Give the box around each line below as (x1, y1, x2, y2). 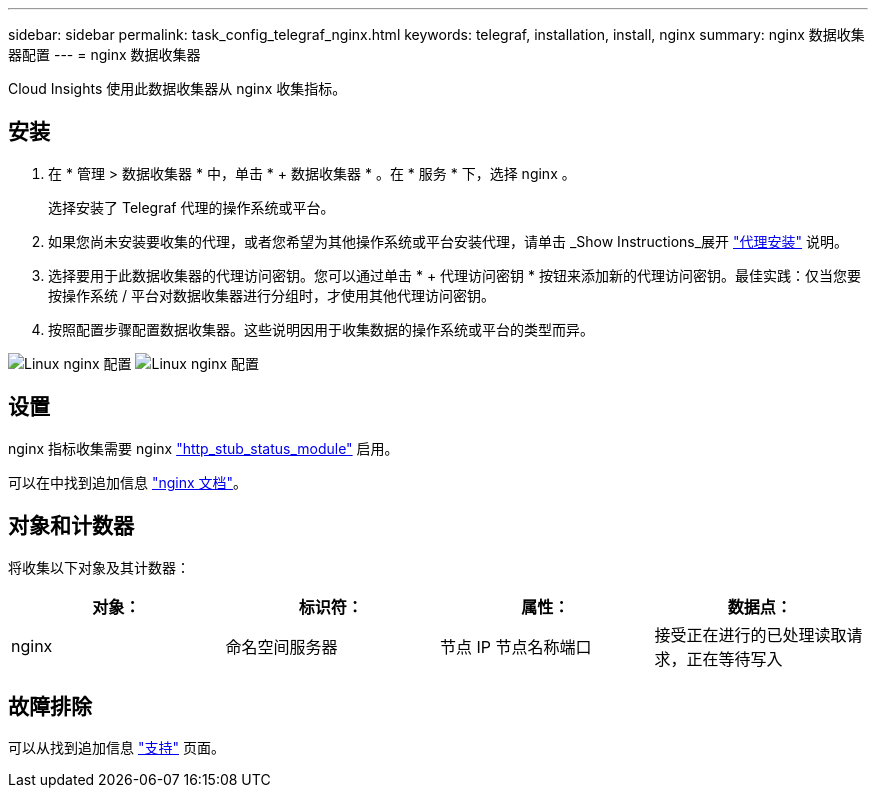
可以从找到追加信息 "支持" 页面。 (8, 739, 225, 757)
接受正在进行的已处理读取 (654, 624, 847, 645)
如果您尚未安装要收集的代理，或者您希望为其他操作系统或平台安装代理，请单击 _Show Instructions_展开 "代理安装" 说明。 (48, 232, 848, 250)
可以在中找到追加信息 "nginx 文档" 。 (8, 473, 248, 491)
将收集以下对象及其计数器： (8, 558, 190, 576)
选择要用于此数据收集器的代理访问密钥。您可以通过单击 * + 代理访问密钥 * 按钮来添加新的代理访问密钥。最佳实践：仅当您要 (48, 266, 861, 284)
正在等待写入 (686, 648, 783, 669)
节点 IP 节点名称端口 (440, 636, 592, 657)
